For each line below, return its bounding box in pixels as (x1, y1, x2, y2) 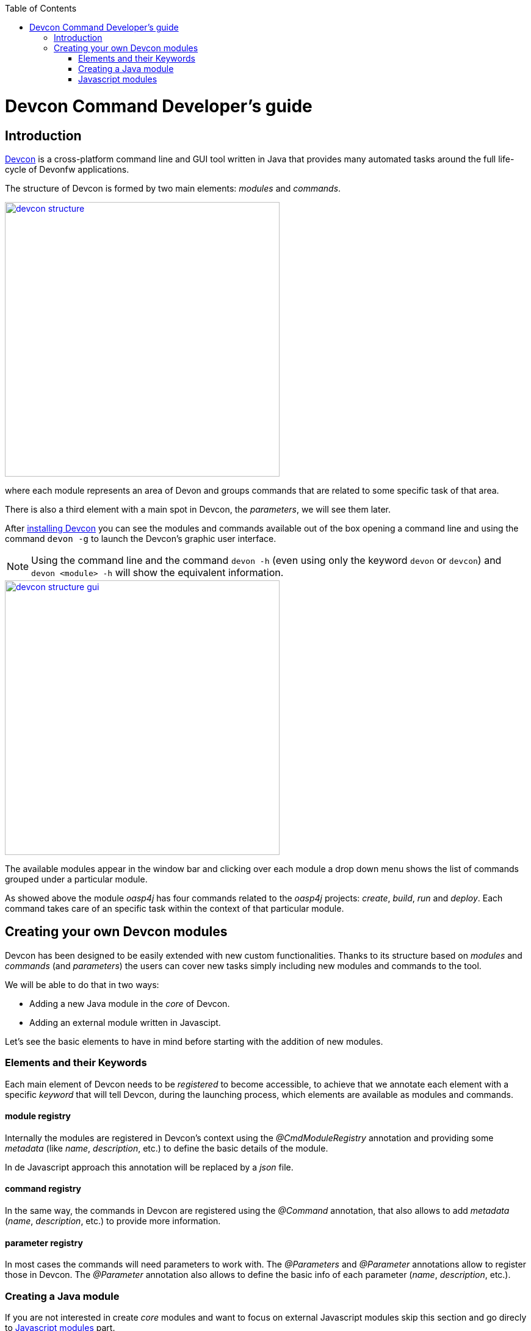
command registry (5, 1183, 82, 1194)
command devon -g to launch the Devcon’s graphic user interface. (5, 533, 276, 544)
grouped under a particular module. (5, 873, 148, 884)
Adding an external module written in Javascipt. (29, 1017, 221, 1028)
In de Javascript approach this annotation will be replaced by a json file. (5, 1161, 294, 1172)
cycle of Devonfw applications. (5, 164, 129, 175)
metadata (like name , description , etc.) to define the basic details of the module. (5, 1142, 328, 1153)
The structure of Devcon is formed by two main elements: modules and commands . (5, 182, 341, 193)
